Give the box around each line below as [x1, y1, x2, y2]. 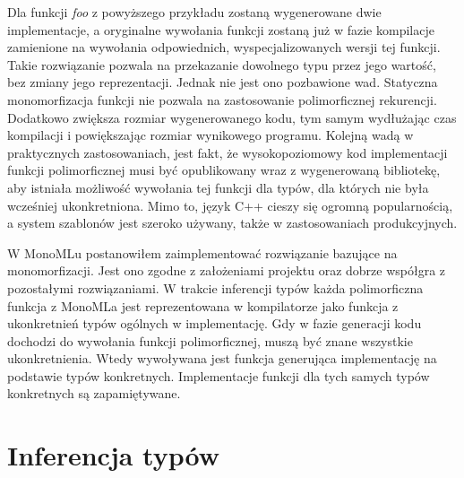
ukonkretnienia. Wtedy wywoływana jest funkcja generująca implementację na [7, 349, 437, 368]
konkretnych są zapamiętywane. [7, 384, 181, 403]
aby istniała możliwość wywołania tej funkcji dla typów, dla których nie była [7, 178, 429, 196]
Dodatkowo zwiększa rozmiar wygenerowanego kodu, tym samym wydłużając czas [7, 108, 457, 126]
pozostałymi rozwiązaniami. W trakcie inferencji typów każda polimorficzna [7, 278, 424, 297]
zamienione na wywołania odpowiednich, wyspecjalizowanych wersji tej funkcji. [7, 38, 441, 56]
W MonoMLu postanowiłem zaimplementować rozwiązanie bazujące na [7, 243, 398, 262]
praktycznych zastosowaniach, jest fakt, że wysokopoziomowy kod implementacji [7, 143, 448, 161]
